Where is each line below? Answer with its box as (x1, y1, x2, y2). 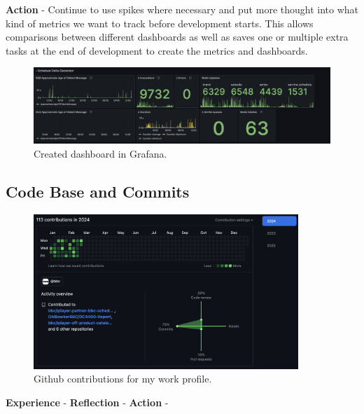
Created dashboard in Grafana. (34, 146, 167, 160)
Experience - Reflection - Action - (6, 394, 169, 409)
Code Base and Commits (6, 180, 190, 202)
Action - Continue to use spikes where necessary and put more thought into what (6, 2, 358, 16)
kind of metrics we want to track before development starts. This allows (6, 15, 314, 30)
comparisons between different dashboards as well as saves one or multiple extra (6, 29, 349, 44)
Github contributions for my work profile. (34, 371, 212, 386)
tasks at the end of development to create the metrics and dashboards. (6, 43, 308, 57)
